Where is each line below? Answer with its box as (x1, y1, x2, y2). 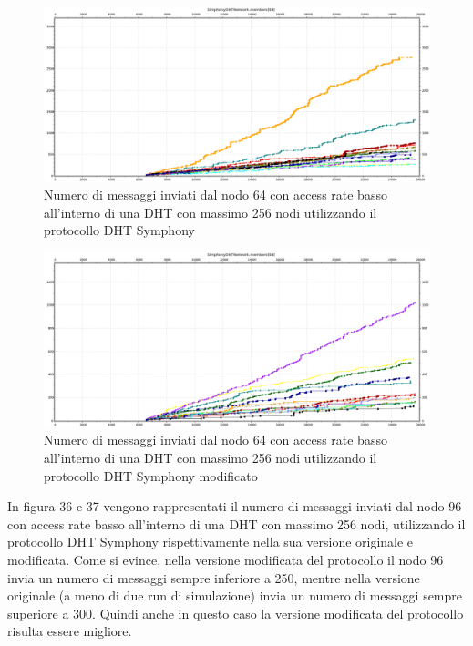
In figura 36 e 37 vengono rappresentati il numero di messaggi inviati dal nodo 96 (7, 497, 462, 516)
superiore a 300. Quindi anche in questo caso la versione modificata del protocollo (7, 603, 464, 622)
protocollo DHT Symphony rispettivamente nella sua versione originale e (7, 532, 414, 551)
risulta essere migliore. (7, 621, 132, 641)
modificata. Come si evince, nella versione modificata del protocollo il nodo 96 (7, 549, 444, 569)
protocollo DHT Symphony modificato (44, 466, 258, 485)
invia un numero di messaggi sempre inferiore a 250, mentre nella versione (7, 568, 420, 587)
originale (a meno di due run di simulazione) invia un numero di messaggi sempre (7, 586, 463, 605)
